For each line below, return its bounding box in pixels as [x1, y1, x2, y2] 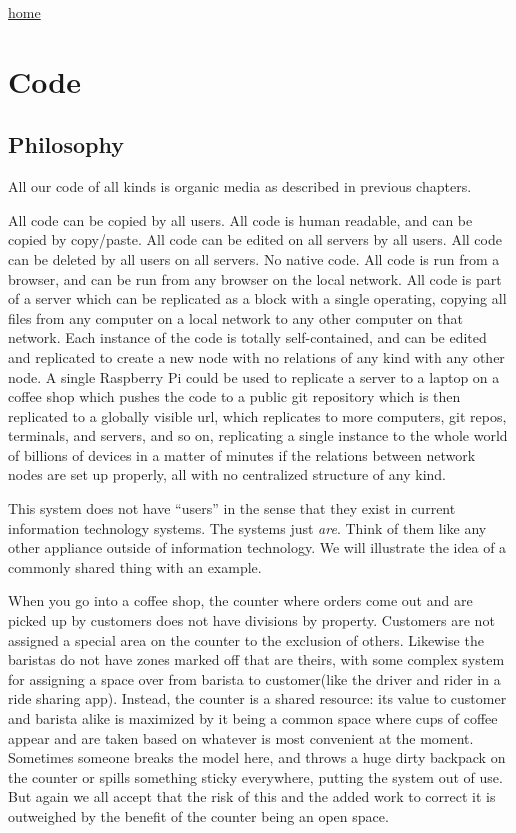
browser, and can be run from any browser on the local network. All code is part [8, 268, 502, 289]
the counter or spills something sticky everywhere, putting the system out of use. [8, 766, 503, 787]
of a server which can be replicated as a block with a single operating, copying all [8, 288, 507, 309]
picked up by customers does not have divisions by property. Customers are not [8, 610, 495, 631]
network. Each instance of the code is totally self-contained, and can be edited [8, 327, 487, 348]
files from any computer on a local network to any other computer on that [8, 307, 463, 328]
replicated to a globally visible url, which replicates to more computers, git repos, [8, 405, 507, 426]
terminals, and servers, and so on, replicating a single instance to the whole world [8, 425, 508, 446]
